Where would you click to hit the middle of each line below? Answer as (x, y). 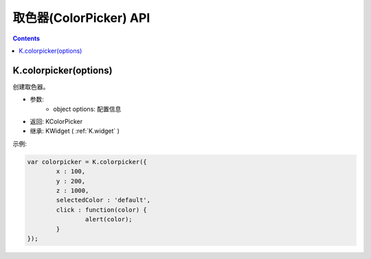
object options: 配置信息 (87, 109)
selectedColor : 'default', (103, 200)
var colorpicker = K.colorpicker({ (87, 162)
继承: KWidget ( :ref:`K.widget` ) (75, 131)
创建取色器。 (31, 86)
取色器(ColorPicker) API (81, 18)
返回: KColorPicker (56, 122)
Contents (26, 38)
